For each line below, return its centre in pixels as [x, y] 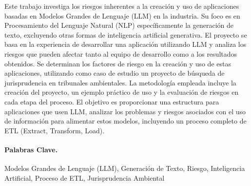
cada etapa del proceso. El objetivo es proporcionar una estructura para [112, 101]
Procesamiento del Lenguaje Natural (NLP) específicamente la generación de [119, 25]
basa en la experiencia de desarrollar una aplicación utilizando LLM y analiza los [125, 44]
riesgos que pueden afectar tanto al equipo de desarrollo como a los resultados [121, 53]
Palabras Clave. [31, 149]
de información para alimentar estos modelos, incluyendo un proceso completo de [125, 121]
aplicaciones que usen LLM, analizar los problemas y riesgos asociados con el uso [125, 111]
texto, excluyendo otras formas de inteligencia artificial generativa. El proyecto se [126, 34]
